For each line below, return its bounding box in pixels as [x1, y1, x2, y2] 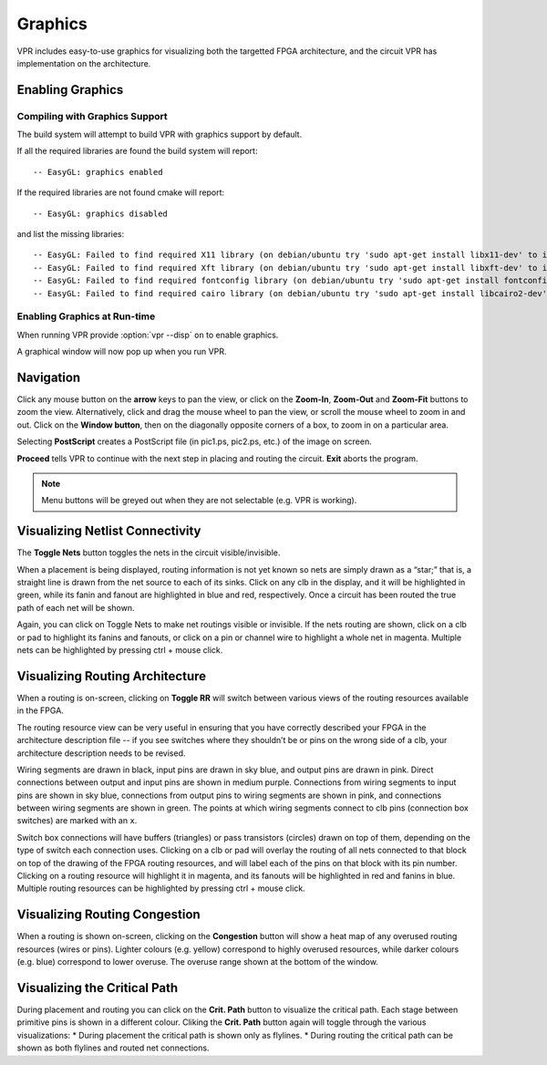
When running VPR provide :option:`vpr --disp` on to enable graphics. [16, 329, 279, 340]
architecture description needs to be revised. [16, 748, 186, 759]
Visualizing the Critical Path [16, 980, 179, 996]
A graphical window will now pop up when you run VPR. [16, 346, 227, 357]
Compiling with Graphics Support [16, 109, 168, 122]
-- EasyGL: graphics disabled [33, 208, 169, 219]
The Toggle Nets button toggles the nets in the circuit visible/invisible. [16, 547, 281, 558]
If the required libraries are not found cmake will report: [16, 187, 225, 198]
